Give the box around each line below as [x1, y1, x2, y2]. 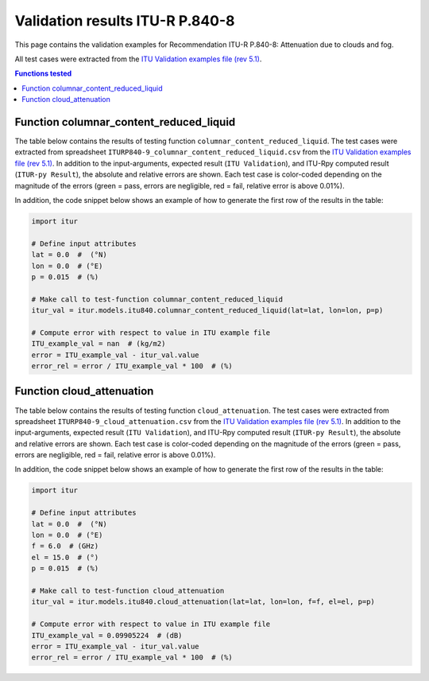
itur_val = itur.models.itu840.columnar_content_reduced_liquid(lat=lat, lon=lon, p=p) [31, 306, 384, 315]
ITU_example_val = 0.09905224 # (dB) [31, 631, 183, 640]
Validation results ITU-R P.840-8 [14, 12, 235, 29]
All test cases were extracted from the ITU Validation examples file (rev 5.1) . [14, 54, 262, 64]
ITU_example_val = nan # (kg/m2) [31, 339, 166, 348]
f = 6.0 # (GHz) [31, 542, 99, 551]
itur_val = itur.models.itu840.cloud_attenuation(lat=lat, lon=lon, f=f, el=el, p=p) [31, 597, 375, 606]
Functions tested [14, 68, 72, 79]
